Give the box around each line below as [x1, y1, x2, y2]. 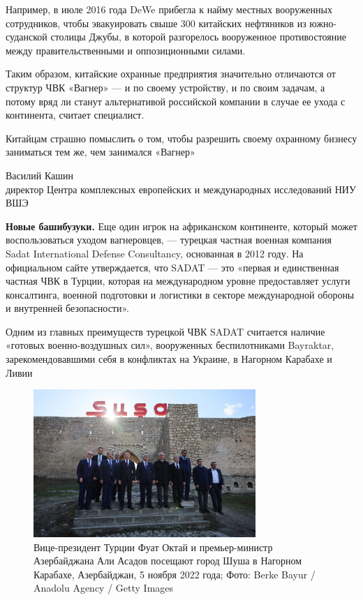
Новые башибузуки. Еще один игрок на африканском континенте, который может [6, 218, 357, 233]
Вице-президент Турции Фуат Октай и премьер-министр [34, 539, 273, 554]
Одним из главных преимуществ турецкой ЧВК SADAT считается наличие [6, 324, 325, 338]
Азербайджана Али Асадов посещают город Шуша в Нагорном [34, 553, 302, 568]
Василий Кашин [6, 167, 74, 182]
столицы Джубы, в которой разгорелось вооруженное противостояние [50, 29, 346, 44]
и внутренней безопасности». [6, 301, 129, 315]
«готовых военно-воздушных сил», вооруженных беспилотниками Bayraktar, [6, 338, 334, 352]
